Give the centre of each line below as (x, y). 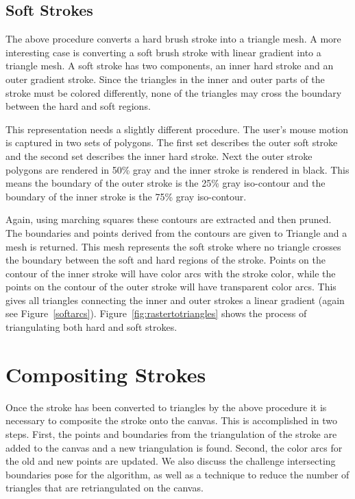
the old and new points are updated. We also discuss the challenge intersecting (171, 461)
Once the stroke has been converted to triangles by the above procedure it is (166, 407)
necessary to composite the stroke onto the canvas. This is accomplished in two (171, 420)
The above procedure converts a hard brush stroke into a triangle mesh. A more (173, 39)
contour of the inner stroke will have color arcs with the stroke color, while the (171, 273)
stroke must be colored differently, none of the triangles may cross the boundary (174, 92)
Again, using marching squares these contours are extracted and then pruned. (169, 219)
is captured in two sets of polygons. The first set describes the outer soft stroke (172, 142)
